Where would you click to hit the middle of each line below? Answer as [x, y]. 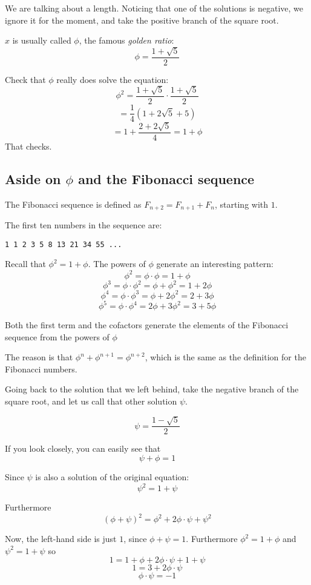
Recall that [25, 264]
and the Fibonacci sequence [166, 178]
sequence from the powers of [57, 336]
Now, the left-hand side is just [61, 539]
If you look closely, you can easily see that [83, 448]
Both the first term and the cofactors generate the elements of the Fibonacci [147, 325]
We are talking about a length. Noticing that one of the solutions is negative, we [154, 8]
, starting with [242, 204]
